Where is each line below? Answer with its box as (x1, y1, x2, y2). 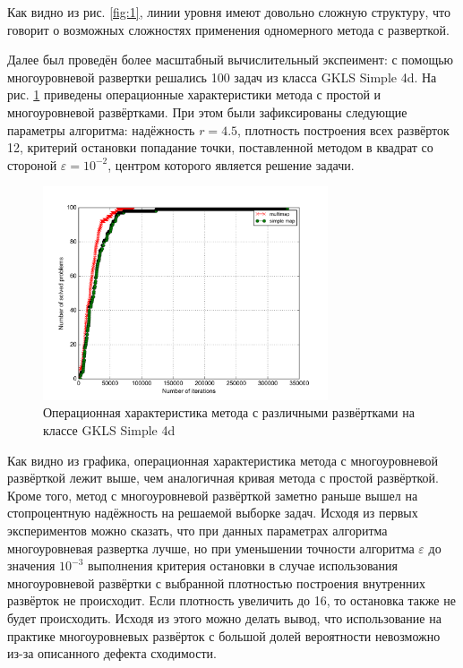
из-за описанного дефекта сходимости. (7, 644, 217, 663)
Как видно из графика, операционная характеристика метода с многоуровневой (7, 450, 438, 469)
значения (7, 556, 56, 575)
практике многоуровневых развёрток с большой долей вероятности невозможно (7, 626, 441, 645)
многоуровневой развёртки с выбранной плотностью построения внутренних (7, 573, 426, 592)
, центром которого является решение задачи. (107, 155, 355, 174)
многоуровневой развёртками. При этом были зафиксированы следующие (7, 102, 407, 121)
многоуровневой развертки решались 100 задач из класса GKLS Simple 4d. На (7, 67, 437, 86)
